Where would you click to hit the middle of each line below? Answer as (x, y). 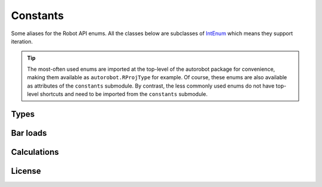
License (26, 171)
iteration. (22, 41)
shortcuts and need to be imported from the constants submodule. (124, 94)
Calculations (35, 152)
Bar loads (29, 133)
